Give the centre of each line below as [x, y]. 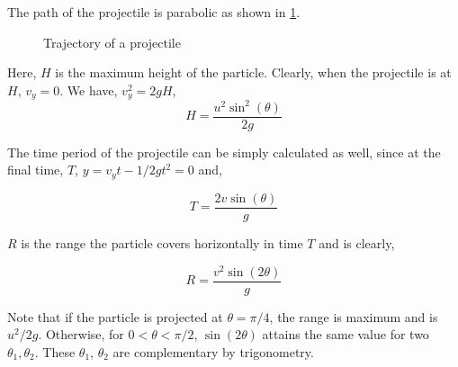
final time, [36, 170]
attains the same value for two [346, 334]
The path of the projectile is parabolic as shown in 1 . [154, 12]
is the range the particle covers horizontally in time [162, 242]
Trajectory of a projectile [112, 42]
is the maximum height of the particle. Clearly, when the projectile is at [253, 72]
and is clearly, [357, 242]
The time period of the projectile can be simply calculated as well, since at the [224, 152]
